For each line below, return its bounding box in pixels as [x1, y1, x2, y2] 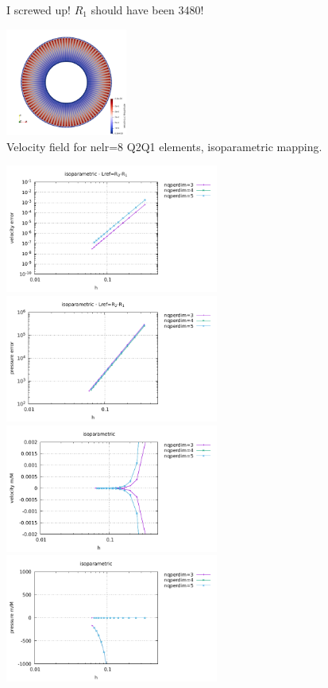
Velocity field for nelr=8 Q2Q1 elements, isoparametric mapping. [6, 138, 322, 154]
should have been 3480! [91, 2, 204, 17]
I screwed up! [6, 2, 71, 17]
